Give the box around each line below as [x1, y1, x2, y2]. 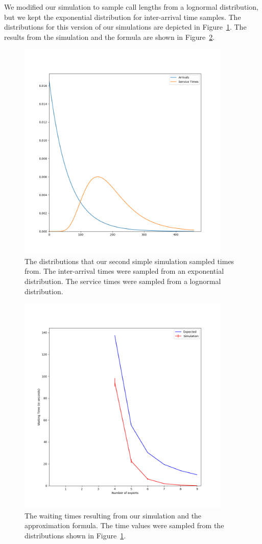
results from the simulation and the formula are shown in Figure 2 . [4, 31, 215, 42]
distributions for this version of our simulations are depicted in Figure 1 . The [4, 21, 247, 32]
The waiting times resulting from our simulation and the [25, 510, 202, 521]
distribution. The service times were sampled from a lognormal [25, 276, 221, 287]
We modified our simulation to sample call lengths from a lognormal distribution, [4, 2, 258, 12]
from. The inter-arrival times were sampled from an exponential [25, 266, 224, 276]
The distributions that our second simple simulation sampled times [25, 255, 234, 266]
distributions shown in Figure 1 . [25, 530, 126, 540]
